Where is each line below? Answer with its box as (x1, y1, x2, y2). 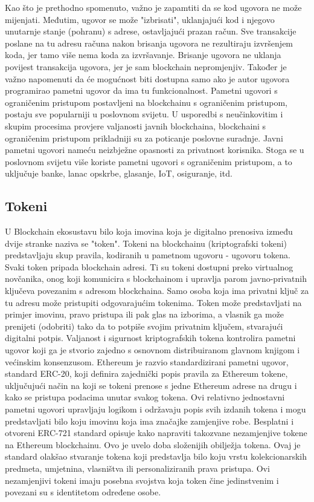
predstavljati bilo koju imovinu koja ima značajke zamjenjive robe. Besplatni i (5, 414, 294, 427)
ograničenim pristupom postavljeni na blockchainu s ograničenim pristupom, (5, 96, 287, 108)
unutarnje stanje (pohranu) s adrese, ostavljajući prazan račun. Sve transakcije (5, 25, 296, 37)
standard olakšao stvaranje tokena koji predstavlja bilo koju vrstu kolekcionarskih (5, 450, 307, 463)
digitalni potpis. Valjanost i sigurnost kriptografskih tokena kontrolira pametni (5, 331, 296, 344)
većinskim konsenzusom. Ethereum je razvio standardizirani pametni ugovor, (5, 355, 289, 368)
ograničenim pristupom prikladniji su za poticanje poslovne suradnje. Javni (5, 131, 283, 144)
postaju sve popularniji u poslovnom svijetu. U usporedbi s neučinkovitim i (5, 108, 283, 120)
